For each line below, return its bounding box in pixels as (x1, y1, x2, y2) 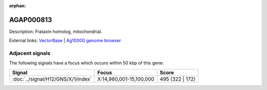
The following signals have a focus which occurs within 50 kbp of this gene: (9, 60, 164, 66)
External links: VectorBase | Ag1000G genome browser (9, 37, 121, 44)
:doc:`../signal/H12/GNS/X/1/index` (12, 75, 92, 82)
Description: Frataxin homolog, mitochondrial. (9, 29, 102, 34)
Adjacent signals (9, 50, 50, 57)
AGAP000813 (9, 15, 52, 24)
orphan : (9, 3, 26, 8)
